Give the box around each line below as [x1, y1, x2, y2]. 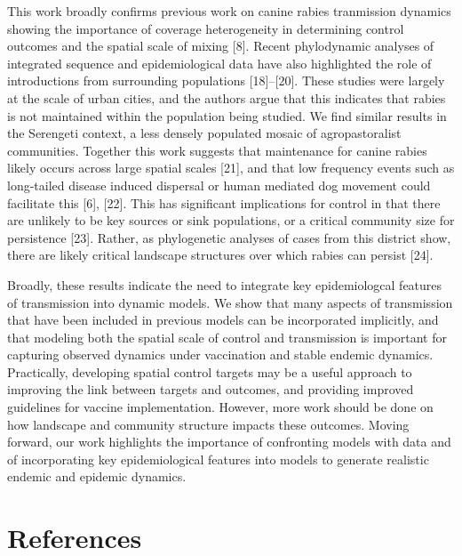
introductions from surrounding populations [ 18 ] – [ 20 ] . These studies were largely [7, 71, 445, 90]
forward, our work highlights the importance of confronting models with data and [7, 432, 451, 451]
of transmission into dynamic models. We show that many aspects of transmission [7, 293, 453, 311]
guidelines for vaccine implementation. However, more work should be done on [7, 398, 434, 416]
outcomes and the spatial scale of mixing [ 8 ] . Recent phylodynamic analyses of [7, 36, 434, 55]
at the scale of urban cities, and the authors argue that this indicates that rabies [7, 88, 446, 107]
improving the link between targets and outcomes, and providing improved [7, 380, 414, 399]
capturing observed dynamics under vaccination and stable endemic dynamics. [7, 345, 434, 364]
